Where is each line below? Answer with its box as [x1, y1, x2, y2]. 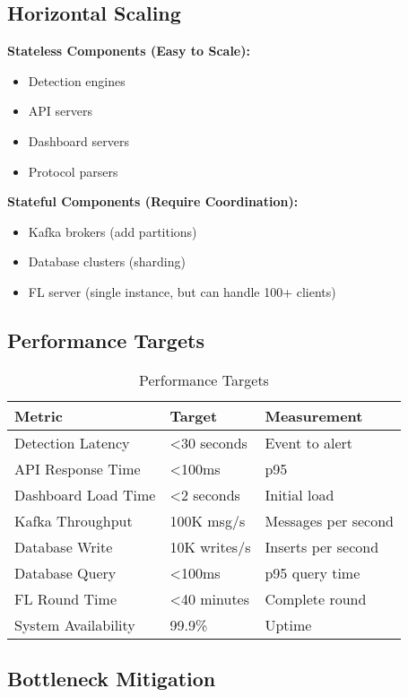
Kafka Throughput [14, 510, 133, 531]
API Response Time [14, 457, 141, 479]
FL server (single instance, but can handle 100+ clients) [28, 282, 336, 301]
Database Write [14, 536, 113, 557]
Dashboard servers [28, 131, 129, 150]
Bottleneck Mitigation [7, 665, 216, 693]
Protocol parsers [28, 161, 118, 180]
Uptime [265, 614, 312, 635]
